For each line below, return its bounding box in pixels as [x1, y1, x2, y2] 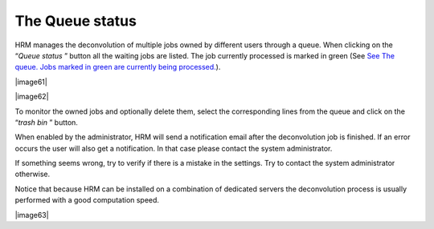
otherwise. [14, 169, 51, 179]
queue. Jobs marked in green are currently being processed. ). [14, 62, 221, 72]
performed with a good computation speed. [14, 195, 160, 205]
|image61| [14, 77, 47, 86]
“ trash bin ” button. [14, 117, 78, 127]
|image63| [14, 210, 49, 219]
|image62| [14, 92, 49, 102]
